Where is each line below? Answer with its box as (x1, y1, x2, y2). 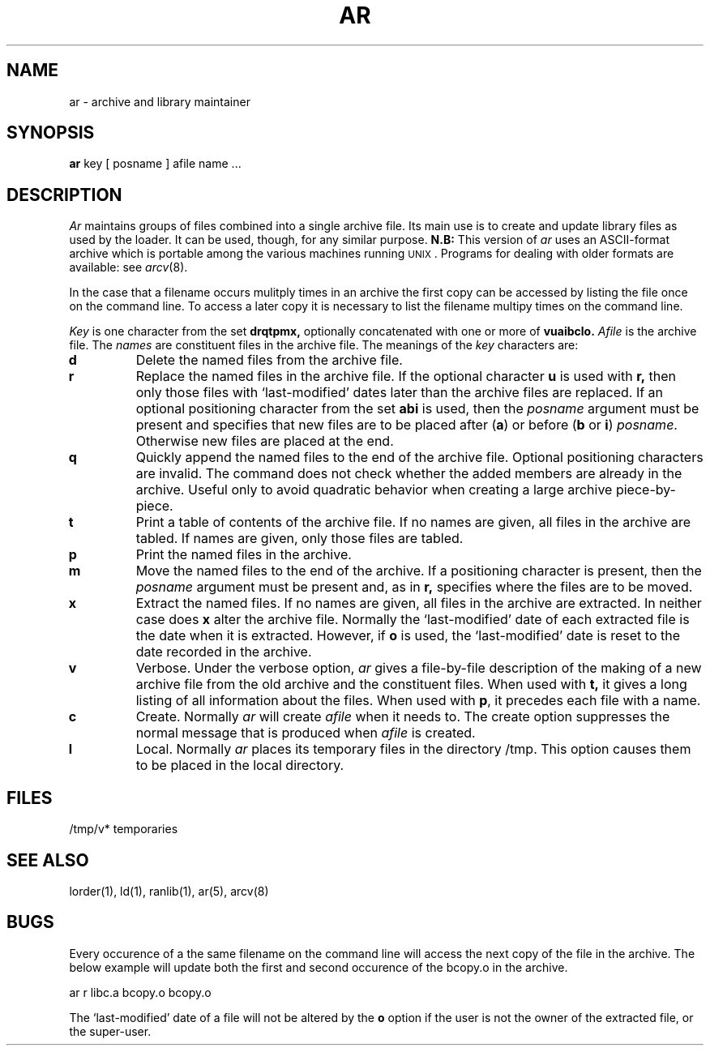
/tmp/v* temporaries (69, 822, 178, 836)
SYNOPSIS (6, 122, 95, 143)
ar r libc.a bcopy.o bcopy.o (69, 985, 212, 999)
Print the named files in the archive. (135, 546, 352, 563)
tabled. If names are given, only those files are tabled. (135, 530, 464, 547)
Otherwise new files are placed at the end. (135, 433, 394, 450)
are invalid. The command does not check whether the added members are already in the (135, 465, 682, 482)
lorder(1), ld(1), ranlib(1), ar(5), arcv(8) (69, 883, 269, 898)
